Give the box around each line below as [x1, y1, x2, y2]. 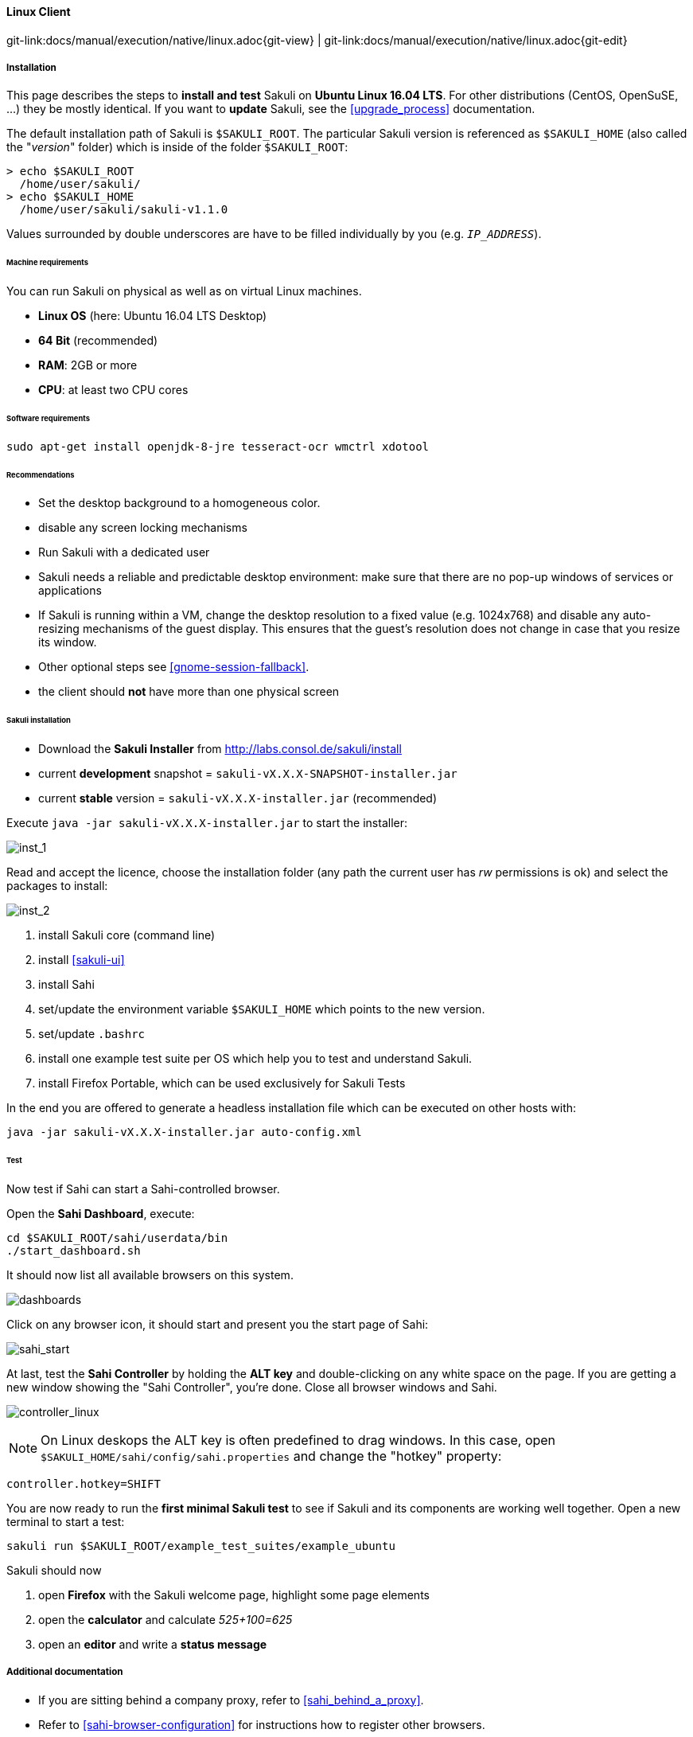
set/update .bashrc [38, 1027, 146, 1041]
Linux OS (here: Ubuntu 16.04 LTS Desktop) [38, 309, 267, 323]
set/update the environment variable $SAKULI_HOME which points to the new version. [38, 1002, 485, 1017]
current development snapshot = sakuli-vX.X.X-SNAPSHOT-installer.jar [38, 767, 457, 781]
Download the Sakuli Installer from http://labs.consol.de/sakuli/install [38, 742, 402, 756]
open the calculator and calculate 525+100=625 [38, 1612, 293, 1626]
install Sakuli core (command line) [38, 928, 216, 943]
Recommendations [6, 470, 75, 479]
